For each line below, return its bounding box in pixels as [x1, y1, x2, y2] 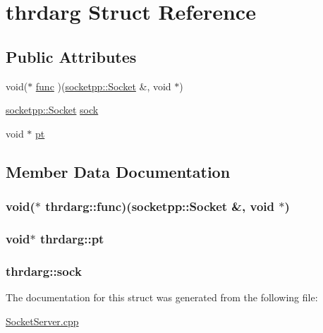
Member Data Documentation [6, 160, 231, 182]
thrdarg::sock [6, 262, 82, 279]
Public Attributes [6, 45, 137, 67]
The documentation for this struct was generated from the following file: [6, 290, 318, 305]
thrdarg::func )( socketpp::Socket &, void [45, 198, 274, 215]
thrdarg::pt [39, 229, 104, 247]
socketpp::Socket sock [6, 102, 99, 117]
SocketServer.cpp [6, 313, 79, 328]
